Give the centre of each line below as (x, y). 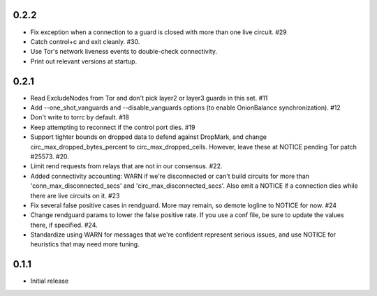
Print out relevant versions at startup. (84, 61)
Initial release (50, 281)
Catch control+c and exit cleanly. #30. (85, 41)
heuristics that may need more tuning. (85, 244)
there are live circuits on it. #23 (75, 195)
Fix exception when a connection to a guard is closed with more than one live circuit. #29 (159, 32)
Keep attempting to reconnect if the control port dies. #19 (113, 127)
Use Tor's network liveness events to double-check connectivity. (124, 52)
